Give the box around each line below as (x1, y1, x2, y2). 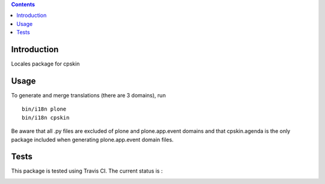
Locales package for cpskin (11, 60, 80, 67)
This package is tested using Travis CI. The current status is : (11, 167, 163, 174)
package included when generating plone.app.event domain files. (11, 136, 174, 143)
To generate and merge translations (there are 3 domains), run (11, 91, 166, 99)
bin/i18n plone (22, 106, 67, 112)
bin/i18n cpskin (22, 114, 70, 121)
